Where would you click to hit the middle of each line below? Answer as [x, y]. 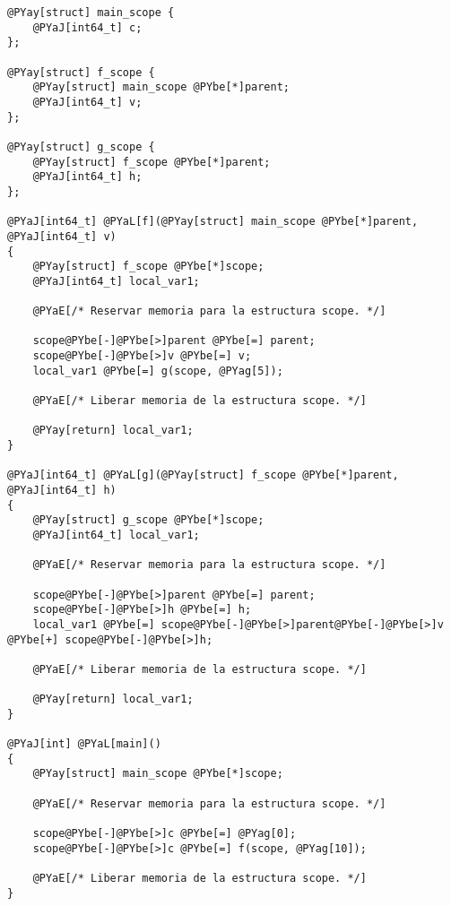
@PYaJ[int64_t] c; [87, 27]
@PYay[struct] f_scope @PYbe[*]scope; [148, 267]
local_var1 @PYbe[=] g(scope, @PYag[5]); [158, 371]
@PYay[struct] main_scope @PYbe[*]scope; [158, 774]
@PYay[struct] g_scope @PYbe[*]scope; [148, 520]
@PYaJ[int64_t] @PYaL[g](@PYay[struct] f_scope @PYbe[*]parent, [203, 475]
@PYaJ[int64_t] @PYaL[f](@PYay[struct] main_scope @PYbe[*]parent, [213, 222]
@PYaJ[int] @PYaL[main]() [84, 744]
